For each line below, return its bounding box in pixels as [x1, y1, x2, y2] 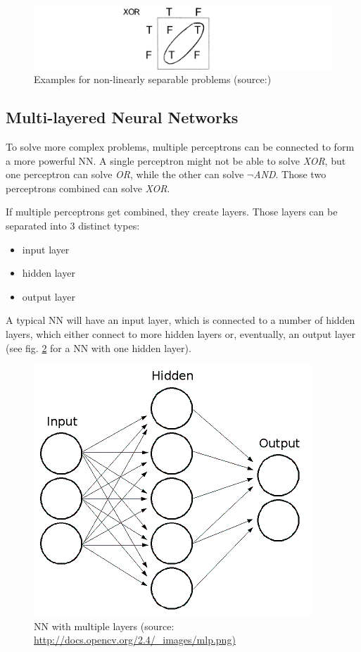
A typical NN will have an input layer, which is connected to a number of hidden [6, 313, 355, 327]
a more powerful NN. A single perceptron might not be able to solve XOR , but [6, 153, 346, 168]
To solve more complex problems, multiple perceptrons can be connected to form [6, 139, 355, 154]
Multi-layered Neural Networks [6, 106, 239, 128]
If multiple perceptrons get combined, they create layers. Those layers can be [6, 204, 338, 219]
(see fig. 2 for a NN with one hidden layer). [6, 340, 191, 355]
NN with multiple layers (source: [34, 618, 175, 633]
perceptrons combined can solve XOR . [6, 180, 170, 195]
